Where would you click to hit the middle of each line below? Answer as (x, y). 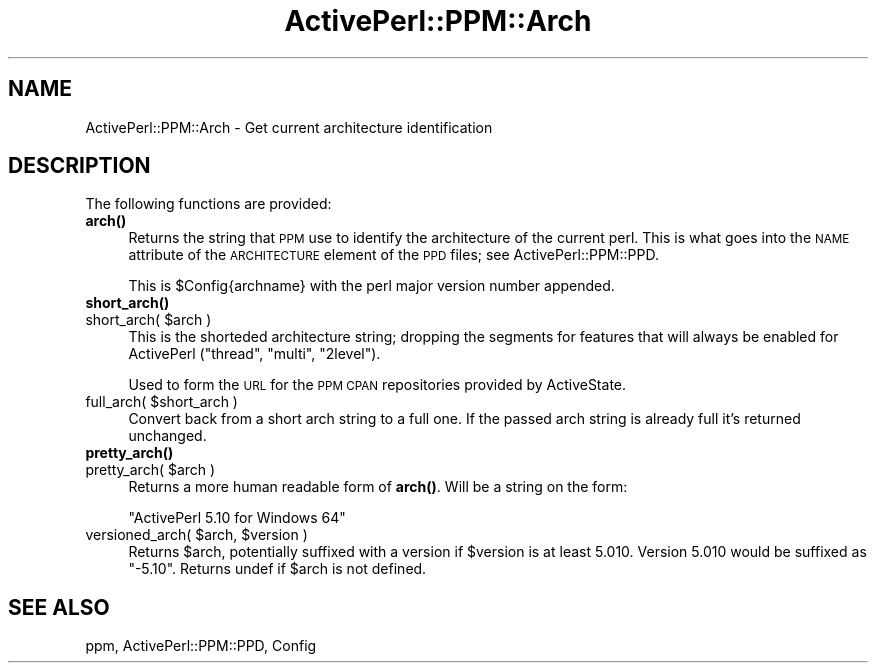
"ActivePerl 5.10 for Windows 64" (237, 518)
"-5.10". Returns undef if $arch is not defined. (277, 569)
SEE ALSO (59, 607)
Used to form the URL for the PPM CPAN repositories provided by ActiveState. (377, 385)
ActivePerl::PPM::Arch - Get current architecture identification (289, 127)
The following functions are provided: (208, 204)
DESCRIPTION (79, 166)
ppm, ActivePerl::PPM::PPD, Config (201, 646)
